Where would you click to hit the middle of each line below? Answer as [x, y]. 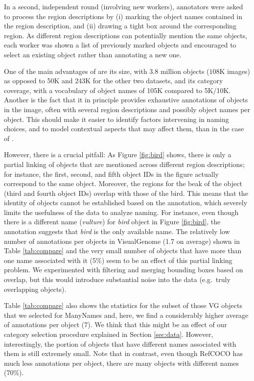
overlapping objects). [35, 289]
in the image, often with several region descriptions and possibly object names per [127, 109]
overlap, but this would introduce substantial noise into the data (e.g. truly [117, 279]
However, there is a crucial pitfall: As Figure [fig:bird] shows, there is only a [118, 155]
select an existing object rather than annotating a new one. [93, 54]
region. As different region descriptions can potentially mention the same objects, [126, 35]
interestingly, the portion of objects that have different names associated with [120, 344]
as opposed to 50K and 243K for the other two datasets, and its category [114, 81]
